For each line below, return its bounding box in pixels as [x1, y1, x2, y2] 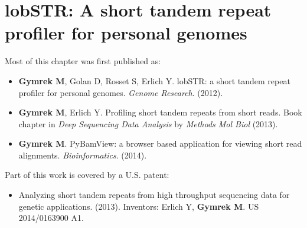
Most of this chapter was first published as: [5, 55, 161, 67]
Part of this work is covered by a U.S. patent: [5, 168, 169, 181]
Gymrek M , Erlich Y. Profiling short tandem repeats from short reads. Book [18, 106, 302, 118]
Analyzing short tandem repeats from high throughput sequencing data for [18, 189, 290, 201]
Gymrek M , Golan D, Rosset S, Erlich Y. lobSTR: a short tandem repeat [18, 74, 290, 87]
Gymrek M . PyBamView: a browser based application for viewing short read [18, 137, 302, 150]
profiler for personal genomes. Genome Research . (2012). [18, 86, 223, 98]
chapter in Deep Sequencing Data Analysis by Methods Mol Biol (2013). [18, 117, 278, 130]
